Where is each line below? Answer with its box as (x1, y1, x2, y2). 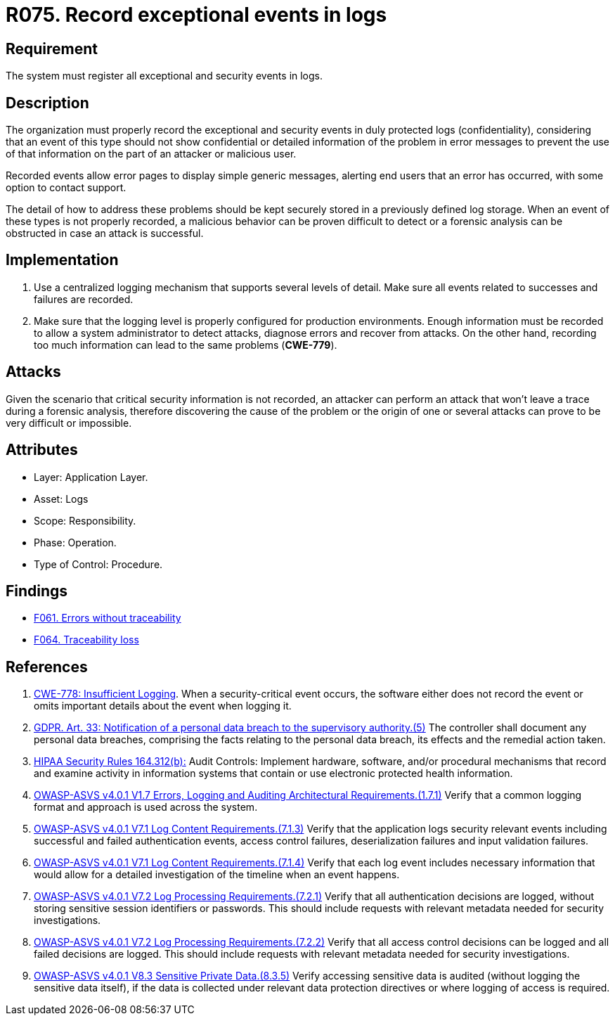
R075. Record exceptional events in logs (6, 3, 387, 27)
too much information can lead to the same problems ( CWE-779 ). (34, 338, 337, 351)
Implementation (6, 251, 119, 269)
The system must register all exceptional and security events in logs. (6, 70, 323, 82)
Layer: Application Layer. (34, 470, 148, 483)
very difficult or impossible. (6, 416, 132, 429)
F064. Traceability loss (34, 634, 139, 646)
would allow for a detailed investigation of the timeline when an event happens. (34, 868, 400, 881)
